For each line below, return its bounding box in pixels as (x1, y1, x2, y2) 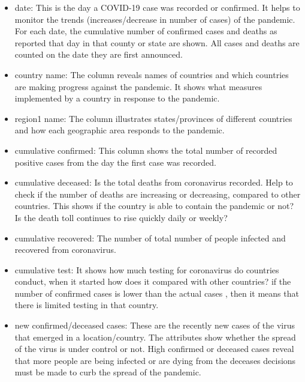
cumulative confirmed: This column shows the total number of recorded (14, 144, 277, 156)
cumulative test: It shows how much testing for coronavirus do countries (14, 263, 279, 276)
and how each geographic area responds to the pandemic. (14, 124, 225, 136)
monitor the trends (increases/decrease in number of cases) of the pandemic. (14, 13, 295, 25)
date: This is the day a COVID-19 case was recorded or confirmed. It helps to (14, 1, 300, 13)
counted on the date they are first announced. (14, 48, 183, 61)
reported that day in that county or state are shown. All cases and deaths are (14, 36, 300, 49)
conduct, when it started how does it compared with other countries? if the (14, 275, 291, 288)
